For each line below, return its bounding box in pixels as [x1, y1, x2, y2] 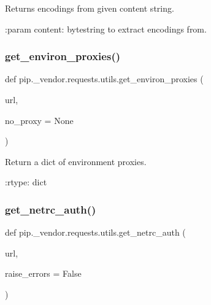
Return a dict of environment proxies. [5, 155, 147, 168]
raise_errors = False [5, 267, 82, 280]
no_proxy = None [5, 114, 74, 126]
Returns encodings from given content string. [5, 2, 174, 14]
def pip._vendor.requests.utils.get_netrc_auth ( [5, 226, 186, 239]
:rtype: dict [5, 176, 47, 188]
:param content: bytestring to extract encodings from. [5, 22, 207, 35]
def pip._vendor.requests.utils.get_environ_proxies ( [5, 72, 204, 85]
